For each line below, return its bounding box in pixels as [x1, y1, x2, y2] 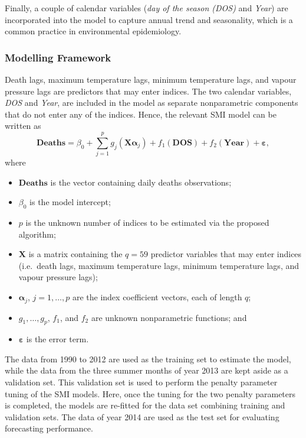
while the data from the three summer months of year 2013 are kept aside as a [5, 364, 288, 377]
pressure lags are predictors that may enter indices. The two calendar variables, [5, 85, 292, 97]
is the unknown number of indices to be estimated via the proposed [25, 216, 269, 229]
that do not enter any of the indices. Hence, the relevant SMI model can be [5, 108, 277, 120]
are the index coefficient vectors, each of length [72, 291, 242, 303]
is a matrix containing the [28, 248, 123, 260]
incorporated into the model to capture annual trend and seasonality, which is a [5, 13, 293, 25]
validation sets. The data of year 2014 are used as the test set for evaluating [5, 410, 279, 423]
